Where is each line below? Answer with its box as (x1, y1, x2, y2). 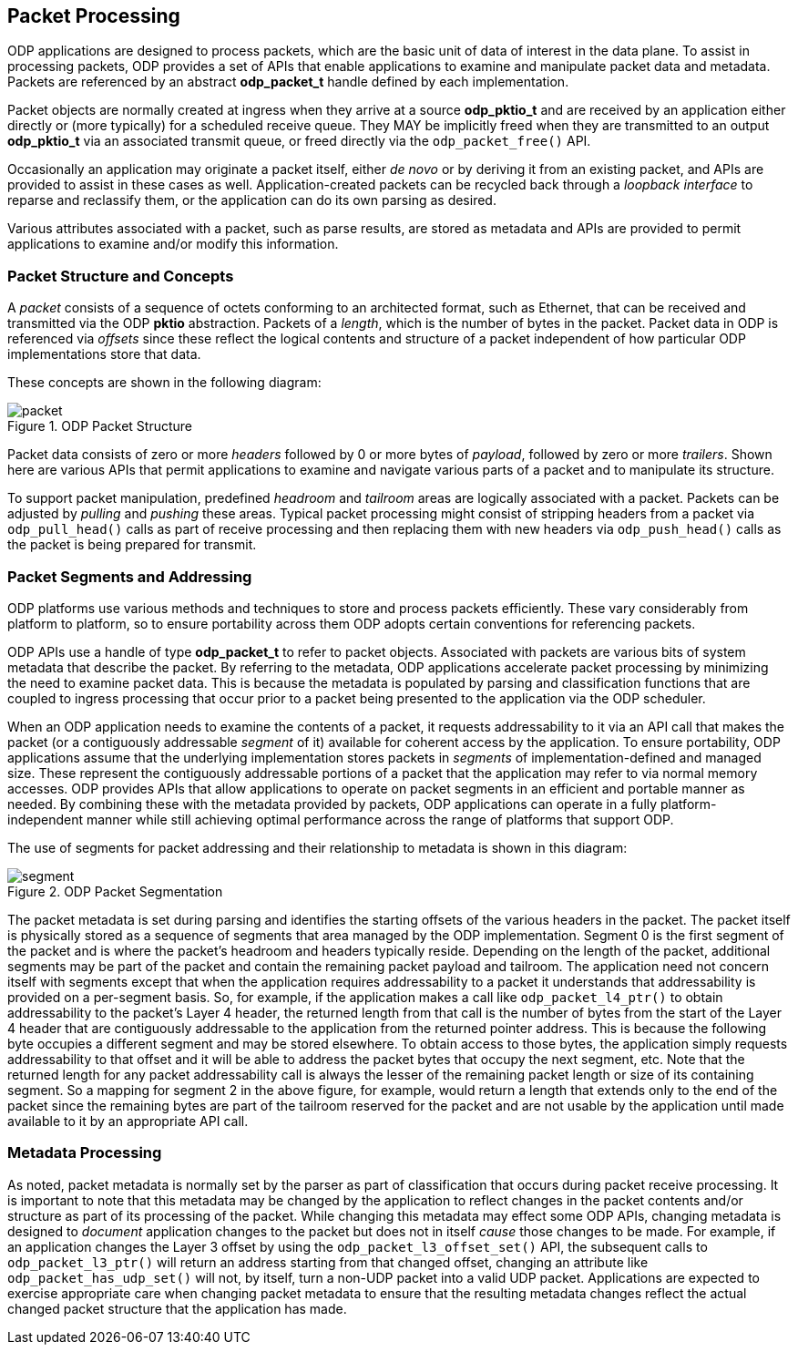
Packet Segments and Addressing (7, 567, 252, 586)
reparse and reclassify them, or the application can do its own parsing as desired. (7, 192, 496, 209)
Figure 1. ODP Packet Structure (7, 418, 193, 435)
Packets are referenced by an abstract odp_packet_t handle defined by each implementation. (7, 74, 569, 90)
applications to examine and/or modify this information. (7, 236, 339, 252)
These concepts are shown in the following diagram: (7, 374, 322, 391)
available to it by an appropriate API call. (7, 1112, 249, 1129)
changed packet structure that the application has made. (7, 1300, 347, 1316)
